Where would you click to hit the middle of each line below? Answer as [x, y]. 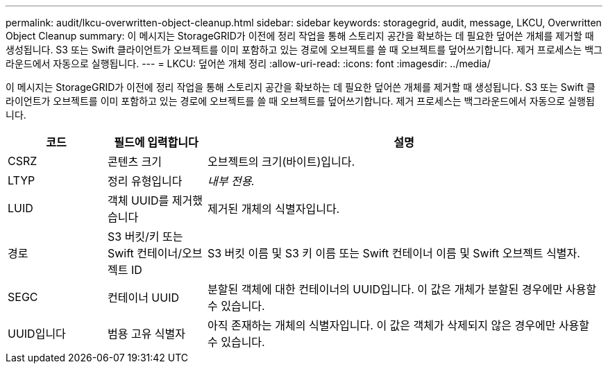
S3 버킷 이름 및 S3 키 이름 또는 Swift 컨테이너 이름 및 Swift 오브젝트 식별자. [394, 253]
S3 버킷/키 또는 [145, 237]
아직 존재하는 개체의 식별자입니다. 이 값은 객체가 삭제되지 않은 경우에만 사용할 [398, 325]
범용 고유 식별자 [146, 334]
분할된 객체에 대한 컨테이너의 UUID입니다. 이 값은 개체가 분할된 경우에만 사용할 [402, 289]
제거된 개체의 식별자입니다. [273, 209]
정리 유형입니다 [145, 181]
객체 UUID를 [138, 200]
